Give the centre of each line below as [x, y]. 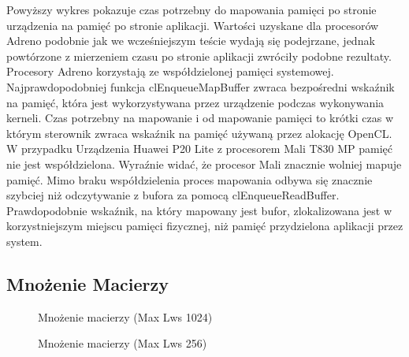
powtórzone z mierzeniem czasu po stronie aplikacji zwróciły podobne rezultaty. [199, 56]
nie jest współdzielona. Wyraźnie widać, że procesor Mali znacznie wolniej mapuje [204, 164]
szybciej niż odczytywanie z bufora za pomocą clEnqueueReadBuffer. [173, 195]
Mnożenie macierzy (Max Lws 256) [123, 343]
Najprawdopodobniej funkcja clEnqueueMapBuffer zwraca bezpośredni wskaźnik [201, 86]
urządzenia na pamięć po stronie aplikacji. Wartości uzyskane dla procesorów [193, 25]
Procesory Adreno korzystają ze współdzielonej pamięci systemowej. [170, 71]
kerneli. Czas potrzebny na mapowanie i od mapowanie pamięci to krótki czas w [200, 118]
